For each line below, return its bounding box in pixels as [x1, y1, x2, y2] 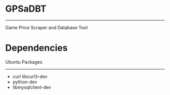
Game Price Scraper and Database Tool [5, 24, 88, 30]
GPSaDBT [5, 3, 47, 15]
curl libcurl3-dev [12, 73, 48, 79]
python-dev [12, 79, 37, 85]
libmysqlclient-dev [12, 84, 52, 90]
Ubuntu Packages [5, 59, 42, 65]
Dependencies [5, 42, 68, 54]
